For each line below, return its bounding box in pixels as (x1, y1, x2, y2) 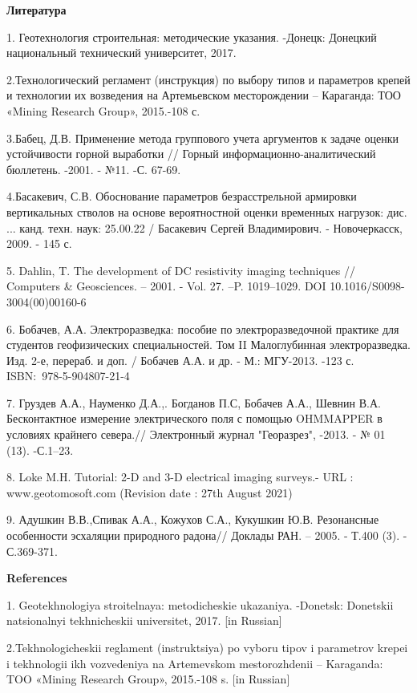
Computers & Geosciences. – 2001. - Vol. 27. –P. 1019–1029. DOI (6, 278, 326, 294)
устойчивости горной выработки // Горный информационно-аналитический (6, 145, 376, 162)
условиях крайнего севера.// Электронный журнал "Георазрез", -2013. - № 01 (6, 426, 386, 443)
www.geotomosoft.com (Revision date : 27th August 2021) (6, 484, 293, 500)
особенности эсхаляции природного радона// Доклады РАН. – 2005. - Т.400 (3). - (6, 527, 407, 544)
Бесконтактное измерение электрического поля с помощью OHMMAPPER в (6, 410, 383, 427)
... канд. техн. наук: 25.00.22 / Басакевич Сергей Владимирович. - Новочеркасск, (6, 219, 403, 236)
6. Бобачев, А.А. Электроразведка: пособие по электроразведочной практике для (6, 320, 399, 337)
